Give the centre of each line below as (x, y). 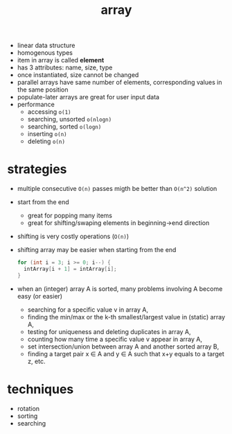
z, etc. (36, 361)
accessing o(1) (49, 112)
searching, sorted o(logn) (64, 126)
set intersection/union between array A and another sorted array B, (123, 347)
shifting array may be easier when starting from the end (97, 250)
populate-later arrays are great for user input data (88, 97)
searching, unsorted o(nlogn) (70, 119)
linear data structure (46, 45)
